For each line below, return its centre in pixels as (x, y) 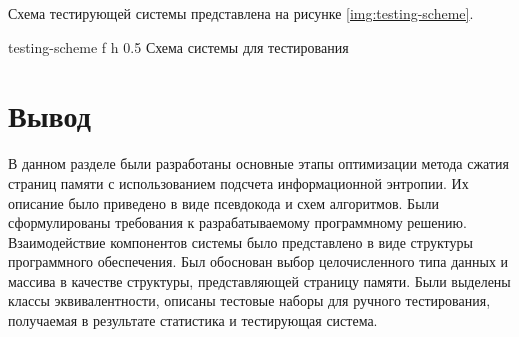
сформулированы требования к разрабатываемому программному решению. (237, 222)
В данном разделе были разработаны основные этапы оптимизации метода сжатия (258, 163)
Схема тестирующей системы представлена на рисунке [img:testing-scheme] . (241, 13)
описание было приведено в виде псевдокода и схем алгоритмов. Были (224, 202)
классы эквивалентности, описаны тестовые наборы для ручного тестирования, (249, 300)
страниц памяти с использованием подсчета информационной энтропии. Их (238, 182)
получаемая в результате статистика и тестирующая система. (193, 320)
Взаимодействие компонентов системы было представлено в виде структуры (240, 241)
